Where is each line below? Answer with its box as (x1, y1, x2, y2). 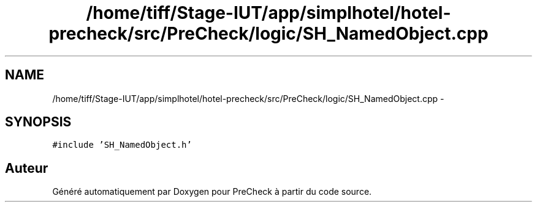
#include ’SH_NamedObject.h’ (52, 140, 192, 150)
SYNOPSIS (5, 114, 72, 130)
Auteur (5, 160, 48, 176)
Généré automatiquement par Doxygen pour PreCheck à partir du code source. (52, 186, 372, 197)
